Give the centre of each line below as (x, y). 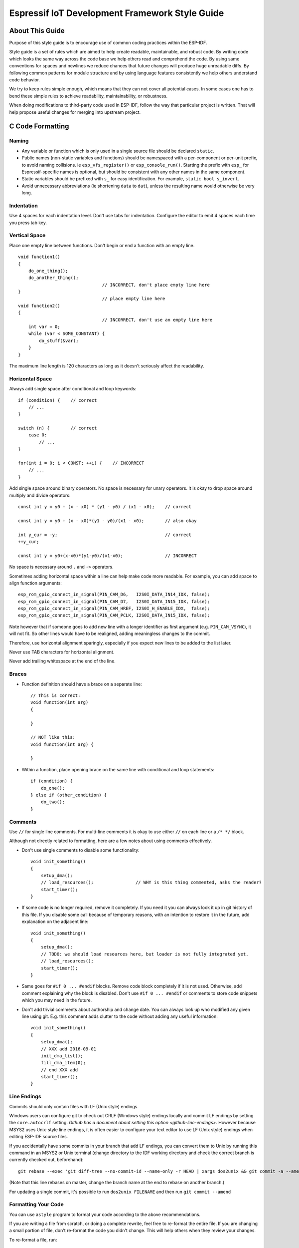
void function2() (39, 306)
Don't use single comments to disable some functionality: (80, 850)
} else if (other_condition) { (69, 795)
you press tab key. (28, 223)
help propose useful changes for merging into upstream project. (75, 112)
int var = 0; (44, 327)
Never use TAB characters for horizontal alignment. (62, 652)
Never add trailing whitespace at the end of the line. (62, 661)
